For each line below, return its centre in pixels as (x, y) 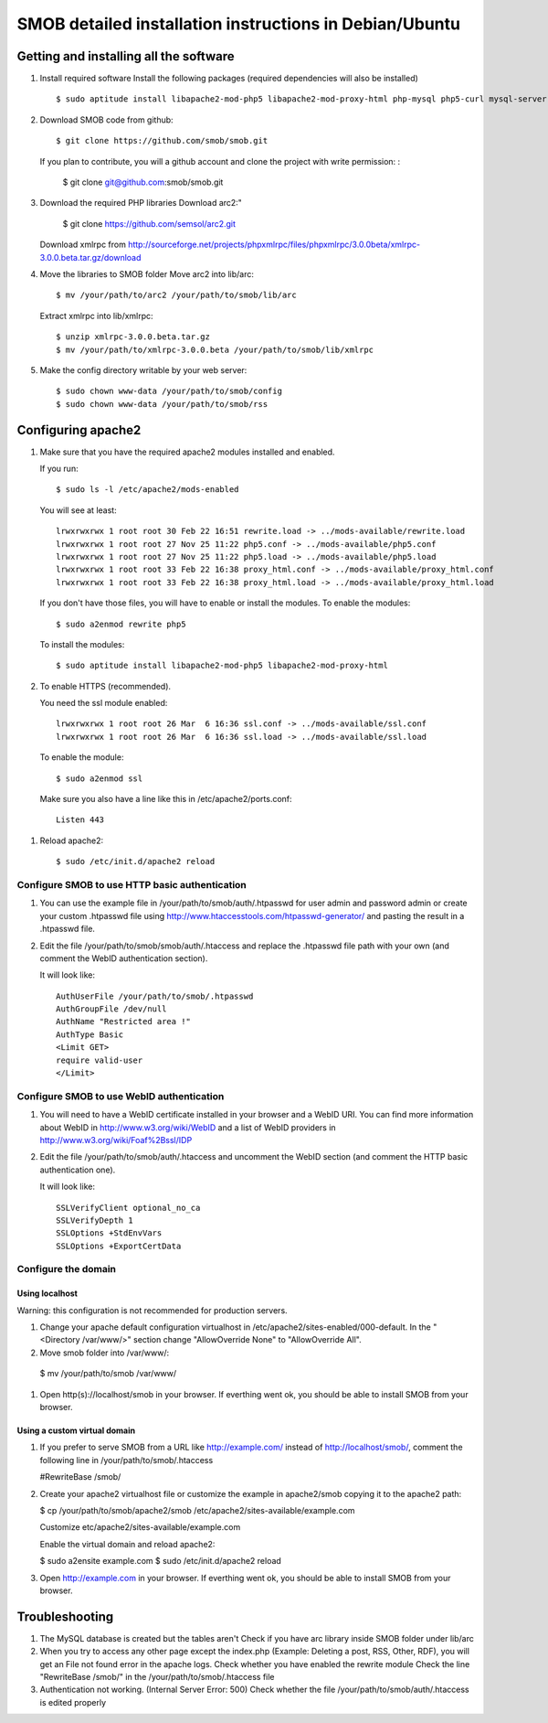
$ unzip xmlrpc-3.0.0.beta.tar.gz (133, 337)
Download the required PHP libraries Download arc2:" (141, 203)
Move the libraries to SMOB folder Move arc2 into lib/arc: (147, 273)
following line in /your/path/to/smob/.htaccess (126, 1460)
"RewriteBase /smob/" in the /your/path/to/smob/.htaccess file (157, 1676)
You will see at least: (79, 510)
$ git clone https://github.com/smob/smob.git (162, 141)
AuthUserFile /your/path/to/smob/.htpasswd (155, 996)
